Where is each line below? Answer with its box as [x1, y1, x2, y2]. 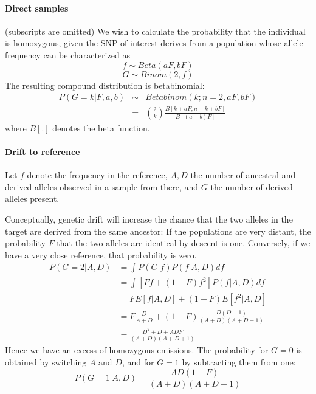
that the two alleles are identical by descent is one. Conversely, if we [57, 237, 311, 249]
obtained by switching [5, 355, 87, 368]
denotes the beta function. [52, 121, 150, 134]
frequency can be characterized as [5, 48, 130, 61]
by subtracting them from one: [182, 355, 296, 368]
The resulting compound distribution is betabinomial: [5, 78, 205, 91]
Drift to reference [5, 145, 80, 158]
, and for [122, 355, 154, 368]
